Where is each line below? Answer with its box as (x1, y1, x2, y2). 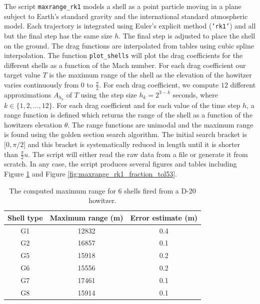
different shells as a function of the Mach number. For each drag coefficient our (4, 59, 246, 70)
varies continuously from (4, 79, 79, 89)
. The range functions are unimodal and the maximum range (67, 119, 253, 129)
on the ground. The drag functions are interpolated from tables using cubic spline (4, 40, 254, 50)
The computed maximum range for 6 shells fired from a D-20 (9, 185, 196, 195)
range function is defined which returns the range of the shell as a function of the (4, 109, 253, 120)
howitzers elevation (4, 119, 62, 129)
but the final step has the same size (4, 30, 112, 40)
